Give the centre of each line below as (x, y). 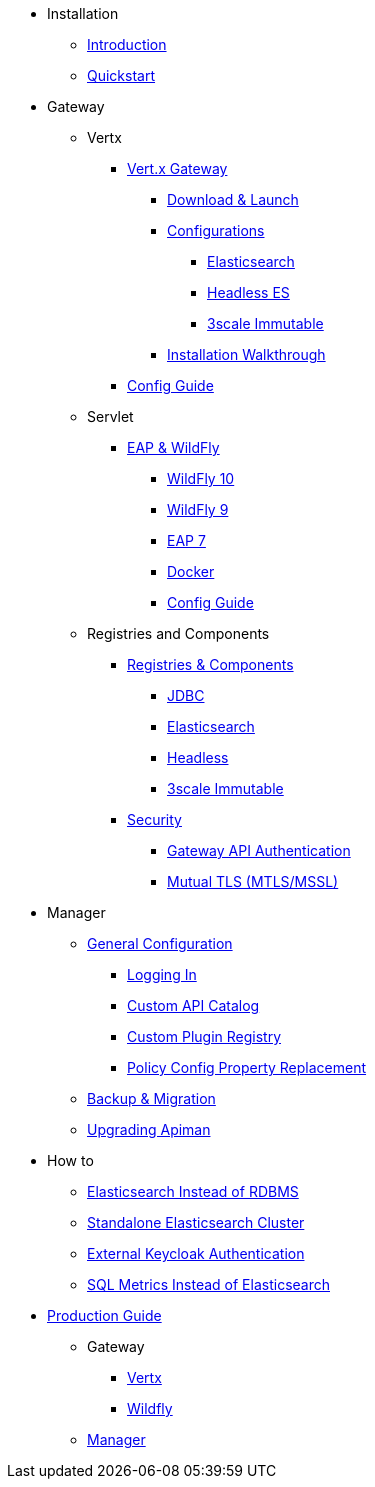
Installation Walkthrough (246, 354)
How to (70, 1160)
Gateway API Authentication (259, 850)
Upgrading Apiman (149, 1129)
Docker (191, 571)
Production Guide (104, 1315)
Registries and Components (178, 633)
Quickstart (121, 75)
